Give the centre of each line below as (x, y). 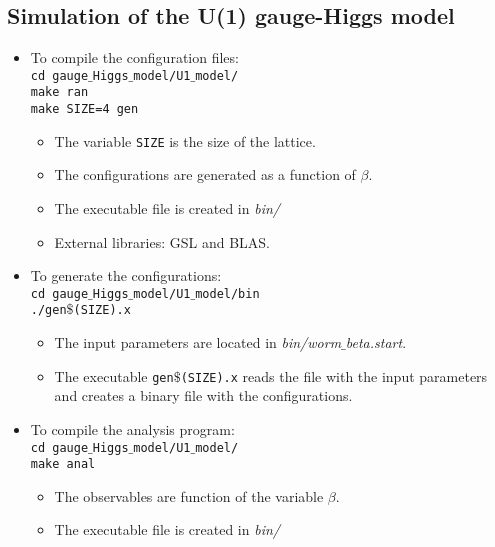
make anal (63, 464)
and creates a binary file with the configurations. (203, 395)
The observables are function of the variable (189, 495)
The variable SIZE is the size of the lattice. (185, 140)
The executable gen (114, 375)
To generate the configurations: (126, 275)
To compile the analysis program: (132, 428)
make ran (59, 92)
